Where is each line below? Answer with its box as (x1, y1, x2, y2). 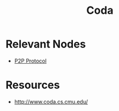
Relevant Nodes (5, 37, 86, 51)
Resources (5, 79, 60, 92)
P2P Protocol (14, 57, 47, 64)
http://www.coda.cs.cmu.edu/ (14, 98, 88, 105)
